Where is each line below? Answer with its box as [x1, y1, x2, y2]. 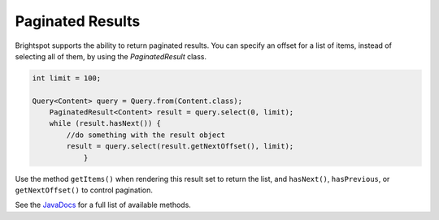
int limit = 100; [32, 73, 102, 83]
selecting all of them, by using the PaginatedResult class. [15, 51, 207, 61]
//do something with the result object [66, 130, 225, 140]
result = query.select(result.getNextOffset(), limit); [66, 142, 294, 151]
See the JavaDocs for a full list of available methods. [15, 200, 191, 210]
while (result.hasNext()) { [49, 119, 162, 128]
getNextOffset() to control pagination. [15, 185, 154, 195]
